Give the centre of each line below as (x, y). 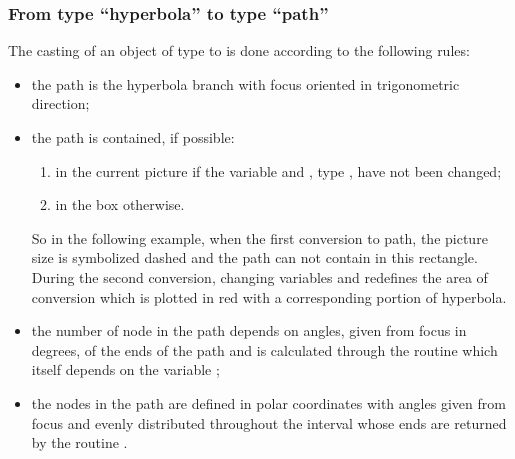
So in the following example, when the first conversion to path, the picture (259, 237)
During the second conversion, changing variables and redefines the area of (259, 276)
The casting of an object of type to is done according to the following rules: (239, 50)
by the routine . (79, 442)
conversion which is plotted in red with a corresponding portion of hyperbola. (269, 296)
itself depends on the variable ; (125, 369)
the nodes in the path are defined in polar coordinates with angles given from (268, 402)
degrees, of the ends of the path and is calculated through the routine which (264, 349)
